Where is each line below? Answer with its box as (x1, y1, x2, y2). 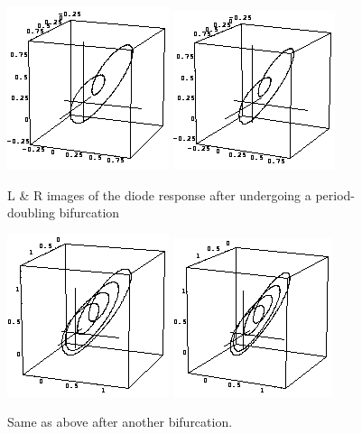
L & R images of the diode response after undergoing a (7, 185, 311, 204)
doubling (7, 203, 55, 222)
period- (315, 185, 355, 204)
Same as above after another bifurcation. (7, 412, 233, 431)
